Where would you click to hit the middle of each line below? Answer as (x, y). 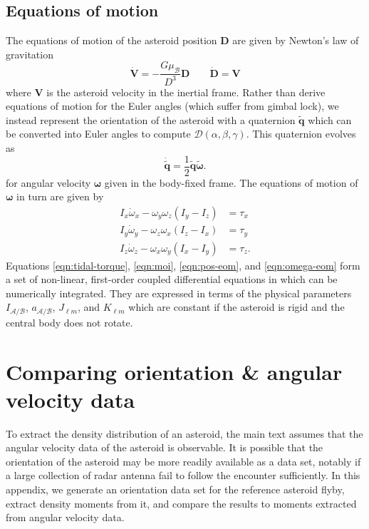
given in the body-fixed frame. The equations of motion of (231, 182)
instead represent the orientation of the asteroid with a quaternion (151, 119)
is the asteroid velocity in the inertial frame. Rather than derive (186, 92)
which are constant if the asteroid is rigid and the (237, 307)
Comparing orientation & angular (174, 371)
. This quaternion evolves (301, 134)
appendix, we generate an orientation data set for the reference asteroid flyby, (175, 489)
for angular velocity (48, 182)
